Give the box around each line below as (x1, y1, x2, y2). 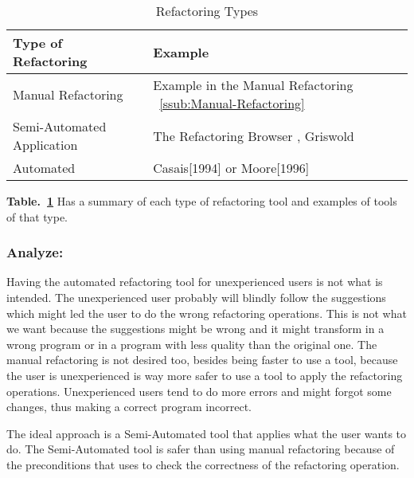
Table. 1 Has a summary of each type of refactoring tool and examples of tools (6, 193, 397, 209)
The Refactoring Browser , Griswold (153, 126, 354, 145)
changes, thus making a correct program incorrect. (6, 398, 252, 415)
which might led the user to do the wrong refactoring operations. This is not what (6, 304, 407, 321)
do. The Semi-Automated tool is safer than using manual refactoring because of (6, 441, 395, 457)
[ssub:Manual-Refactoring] (159, 94, 305, 112)
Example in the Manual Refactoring (153, 76, 353, 94)
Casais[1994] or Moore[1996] (153, 159, 310, 177)
